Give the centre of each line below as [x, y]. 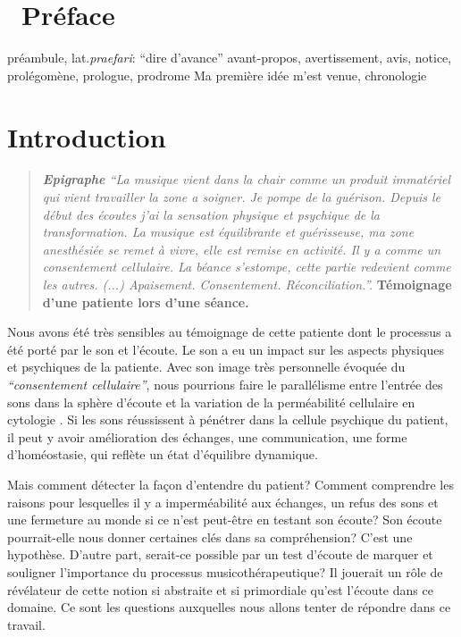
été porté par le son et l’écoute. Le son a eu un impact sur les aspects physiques [226, 349]
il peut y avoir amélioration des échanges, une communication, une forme [207, 436]
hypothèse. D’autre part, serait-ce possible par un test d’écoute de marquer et [220, 554]
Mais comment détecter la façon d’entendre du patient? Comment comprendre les [230, 484]
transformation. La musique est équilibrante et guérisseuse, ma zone [228, 232]
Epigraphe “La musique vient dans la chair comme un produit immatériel [247, 179]
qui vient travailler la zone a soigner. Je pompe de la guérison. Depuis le [242, 197]
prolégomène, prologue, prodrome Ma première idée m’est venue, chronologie [217, 75]
